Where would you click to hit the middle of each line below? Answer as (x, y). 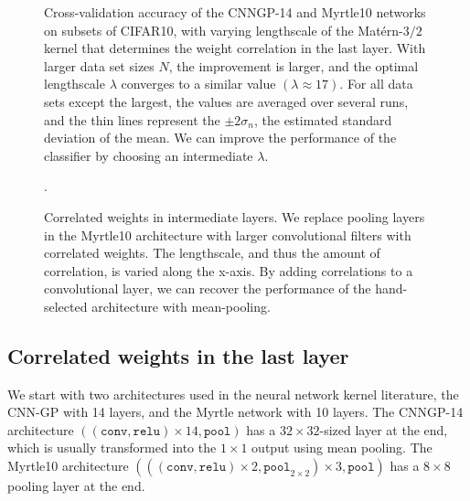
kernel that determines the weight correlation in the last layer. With (235, 48)
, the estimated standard (323, 119)
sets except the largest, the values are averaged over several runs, (226, 101)
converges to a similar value (198, 84)
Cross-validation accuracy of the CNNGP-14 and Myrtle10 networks (235, 12)
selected (66, 306)
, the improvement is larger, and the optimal (294, 65)
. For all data (376, 84)
